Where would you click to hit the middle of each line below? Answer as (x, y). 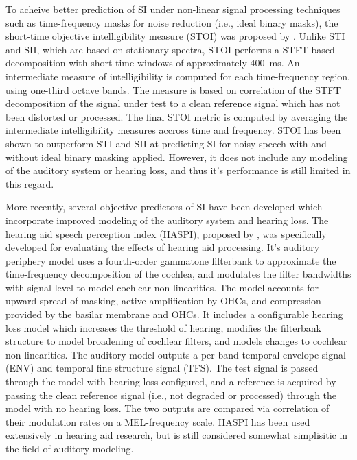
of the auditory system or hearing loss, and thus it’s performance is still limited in (178, 170)
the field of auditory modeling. (70, 448)
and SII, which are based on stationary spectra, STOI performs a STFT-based (170, 49)
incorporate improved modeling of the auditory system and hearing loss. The (167, 220)
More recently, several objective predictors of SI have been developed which (164, 207)
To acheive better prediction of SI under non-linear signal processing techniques (173, 9)
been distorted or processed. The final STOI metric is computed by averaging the (177, 116)
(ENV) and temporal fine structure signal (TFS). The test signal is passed (162, 368)
